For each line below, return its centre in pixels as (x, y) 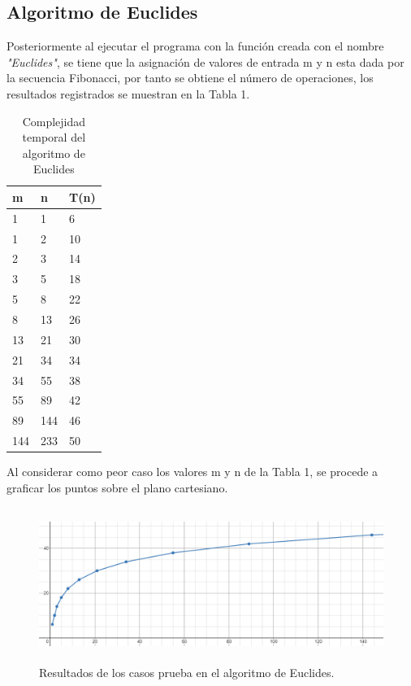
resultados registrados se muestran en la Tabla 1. (128, 93)
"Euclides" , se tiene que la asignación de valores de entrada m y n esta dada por (205, 61)
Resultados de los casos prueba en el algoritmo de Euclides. (187, 672)
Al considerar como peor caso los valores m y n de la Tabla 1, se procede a (193, 472)
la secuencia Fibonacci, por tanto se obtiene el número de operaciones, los (190, 78)
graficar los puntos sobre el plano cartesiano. (117, 487)
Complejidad (54, 121)
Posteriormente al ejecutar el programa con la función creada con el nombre (195, 46)
